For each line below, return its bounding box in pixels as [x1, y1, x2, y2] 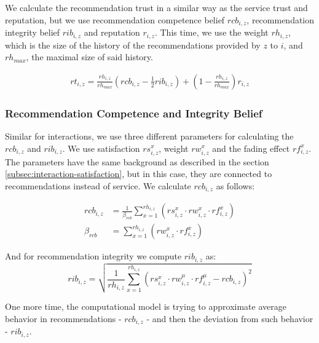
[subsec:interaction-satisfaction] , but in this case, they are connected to [5, 167, 272, 180]
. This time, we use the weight [154, 26, 269, 39]
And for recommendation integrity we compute [5, 250, 182, 262]
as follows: [216, 179, 255, 192]
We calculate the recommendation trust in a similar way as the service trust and [5, 1, 308, 14]
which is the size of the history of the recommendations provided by [5, 38, 261, 51]
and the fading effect [212, 141, 290, 154]
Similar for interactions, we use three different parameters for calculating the [5, 129, 294, 142]
